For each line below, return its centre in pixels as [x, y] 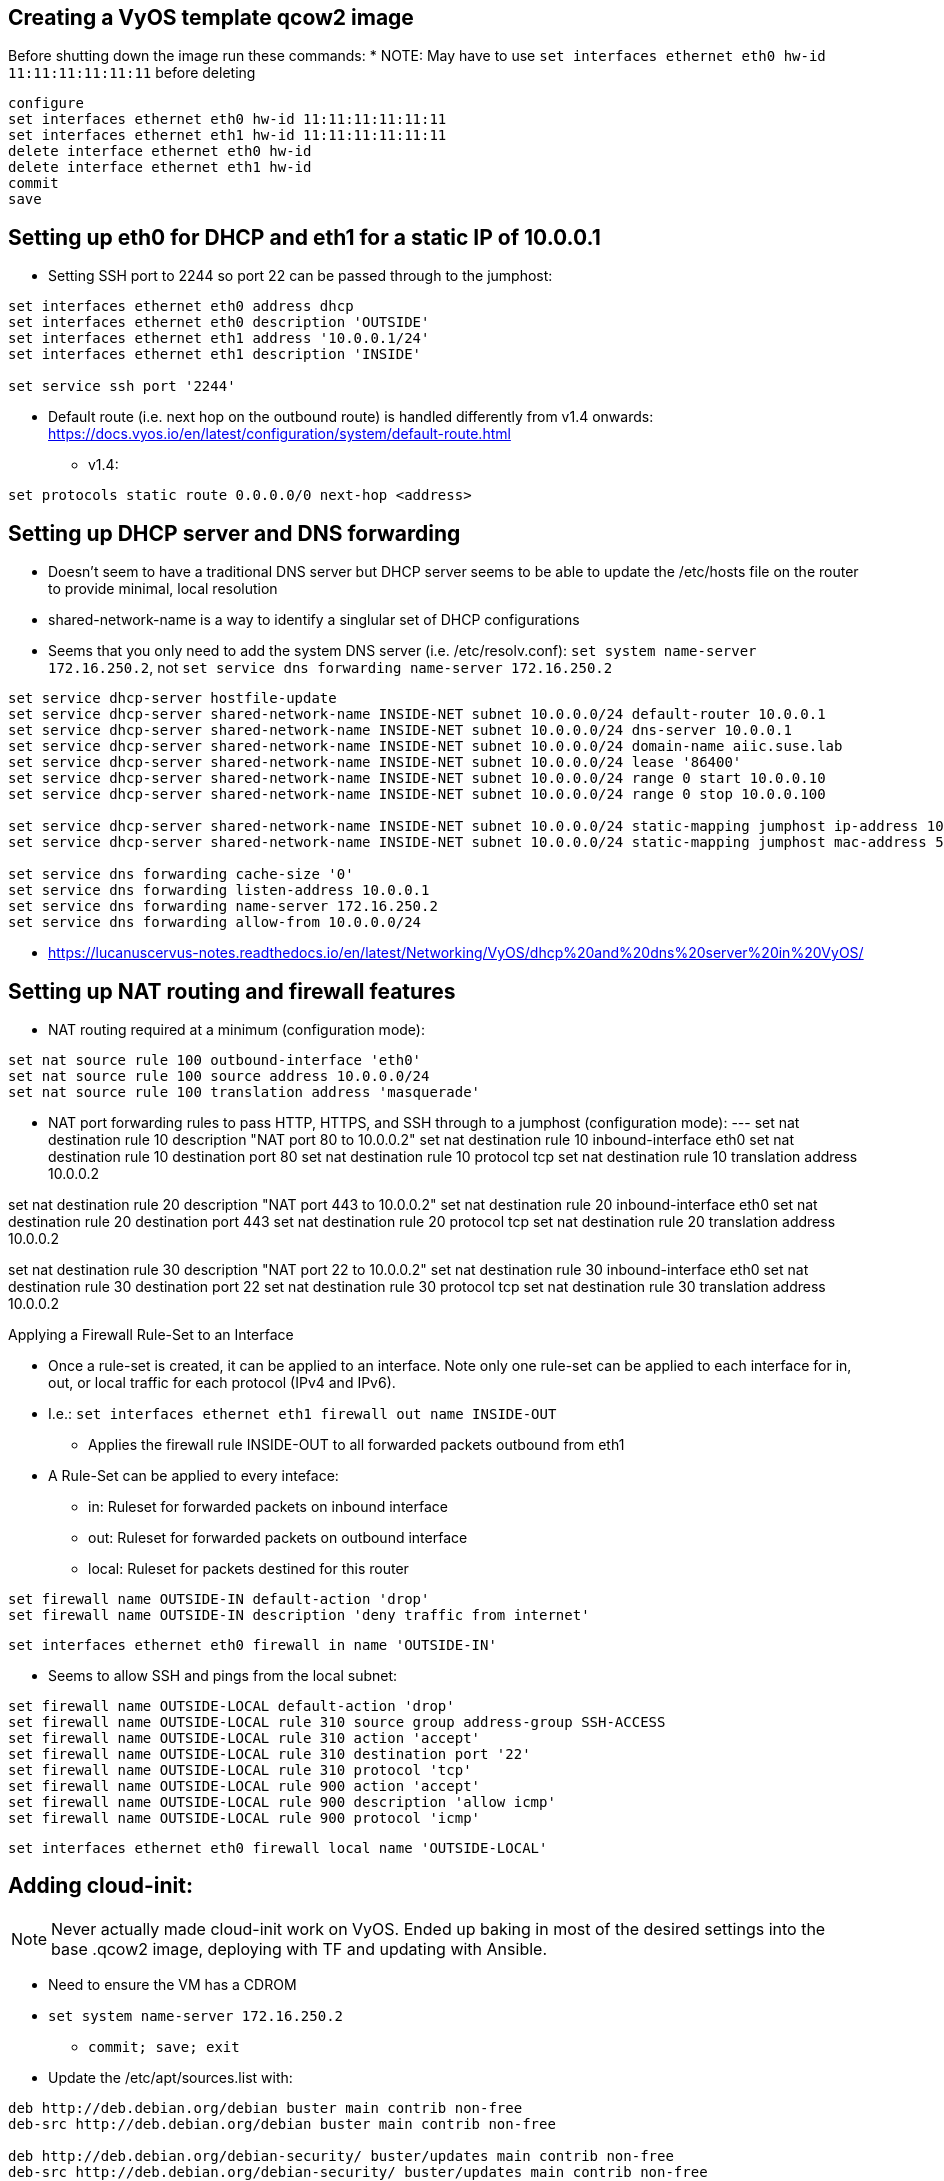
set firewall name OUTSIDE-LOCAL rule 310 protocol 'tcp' [240, 1769]
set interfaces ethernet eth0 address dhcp [181, 306]
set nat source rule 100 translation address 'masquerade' [244, 1091]
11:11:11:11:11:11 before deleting [132, 73]
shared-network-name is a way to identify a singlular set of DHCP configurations [314, 620]
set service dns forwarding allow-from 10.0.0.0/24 [215, 922]
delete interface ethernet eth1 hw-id [160, 167]
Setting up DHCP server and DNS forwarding [234, 533]
